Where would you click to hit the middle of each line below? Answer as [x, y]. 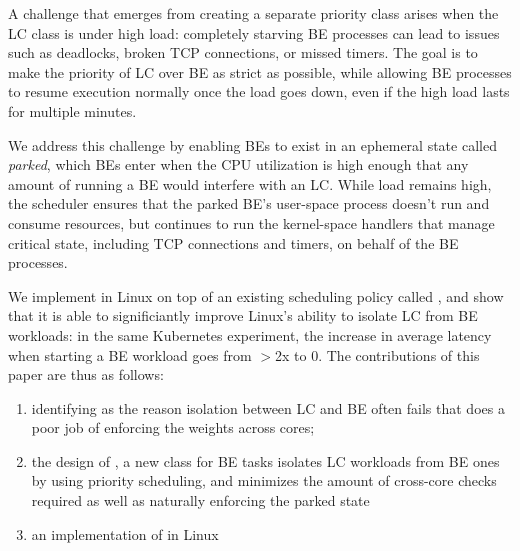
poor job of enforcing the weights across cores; [173, 427]
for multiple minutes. [72, 110]
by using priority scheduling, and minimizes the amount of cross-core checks [264, 480]
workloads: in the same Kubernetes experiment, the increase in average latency [250, 334]
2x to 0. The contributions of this [377, 354]
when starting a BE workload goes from [130, 354]
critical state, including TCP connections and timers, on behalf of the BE [233, 242]
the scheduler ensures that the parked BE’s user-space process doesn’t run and [249, 203]
